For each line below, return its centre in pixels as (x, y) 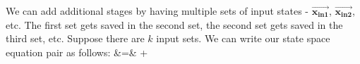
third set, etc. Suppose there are (75, 38)
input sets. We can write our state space (243, 38)
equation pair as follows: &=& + (77, 52)
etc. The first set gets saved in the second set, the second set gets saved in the (174, 24)
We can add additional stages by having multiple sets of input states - (157, 11)
